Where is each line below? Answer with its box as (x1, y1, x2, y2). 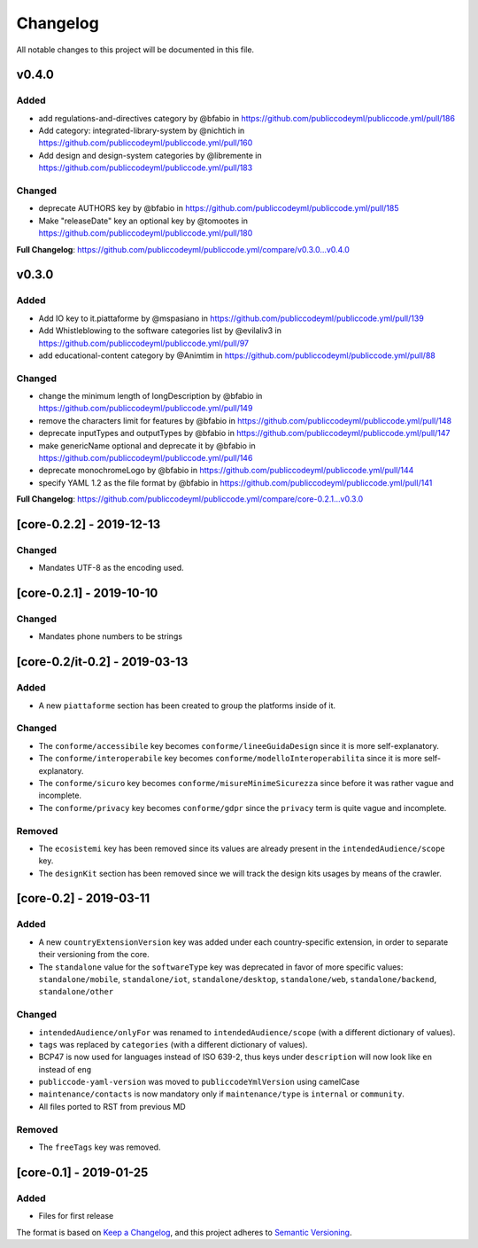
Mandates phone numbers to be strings (38, 631, 183, 642)
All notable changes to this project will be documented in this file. (16, 44, 255, 55)
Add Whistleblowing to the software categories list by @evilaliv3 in (38, 325, 282, 336)
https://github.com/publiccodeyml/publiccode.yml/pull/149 (38, 403, 253, 414)
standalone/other (38, 987, 114, 997)
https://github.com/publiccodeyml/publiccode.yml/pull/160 (38, 137, 253, 148)
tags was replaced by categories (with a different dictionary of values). (38, 1039, 308, 1049)
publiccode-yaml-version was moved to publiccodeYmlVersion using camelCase (38, 1077, 360, 1088)
